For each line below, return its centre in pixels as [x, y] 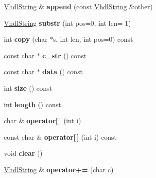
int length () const [33, 104]
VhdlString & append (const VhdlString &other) [78, 6]
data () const [63, 72]
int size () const [28, 88]
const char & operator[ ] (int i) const [60, 137]
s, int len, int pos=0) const [93, 39]
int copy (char [26, 39]
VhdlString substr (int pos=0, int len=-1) [68, 23]
